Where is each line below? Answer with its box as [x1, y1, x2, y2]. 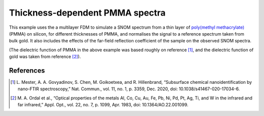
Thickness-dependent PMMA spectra [9, 7, 166, 18]
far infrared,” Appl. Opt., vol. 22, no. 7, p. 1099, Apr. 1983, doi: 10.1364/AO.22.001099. [18, 102, 188, 108]
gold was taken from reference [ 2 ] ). [9, 54, 81, 59]
